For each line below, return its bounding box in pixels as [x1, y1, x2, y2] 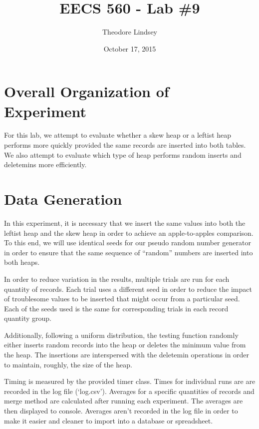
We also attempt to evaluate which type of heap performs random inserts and [4, 149, 242, 160]
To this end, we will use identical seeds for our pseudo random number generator [4, 237, 251, 248]
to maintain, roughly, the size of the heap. [4, 359, 132, 369]
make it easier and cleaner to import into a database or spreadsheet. [4, 415, 213, 425]
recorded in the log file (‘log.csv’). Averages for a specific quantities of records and [4, 385, 255, 396]
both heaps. [4, 257, 40, 267]
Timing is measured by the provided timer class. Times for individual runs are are [4, 376, 256, 386]
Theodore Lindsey [102, 27, 157, 37]
